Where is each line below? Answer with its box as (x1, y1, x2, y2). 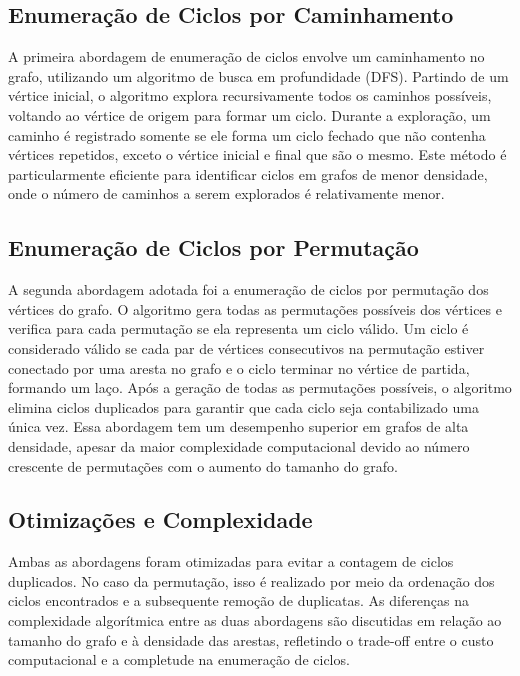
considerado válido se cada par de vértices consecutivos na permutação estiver (8, 337, 485, 358)
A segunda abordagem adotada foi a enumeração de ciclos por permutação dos (8, 279, 489, 300)
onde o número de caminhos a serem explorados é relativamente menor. (8, 183, 445, 204)
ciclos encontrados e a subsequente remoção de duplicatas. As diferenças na (8, 590, 470, 611)
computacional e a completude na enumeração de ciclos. (8, 649, 350, 670)
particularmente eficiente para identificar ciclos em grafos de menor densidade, (8, 163, 488, 184)
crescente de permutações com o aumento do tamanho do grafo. (8, 455, 398, 476)
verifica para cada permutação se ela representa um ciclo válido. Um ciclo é (8, 318, 469, 339)
